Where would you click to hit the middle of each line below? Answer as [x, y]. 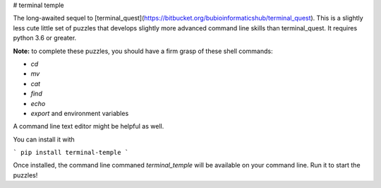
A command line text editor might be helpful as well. [89, 127]
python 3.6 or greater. [45, 38]
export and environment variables [80, 113]
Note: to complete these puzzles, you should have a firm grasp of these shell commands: [143, 51]
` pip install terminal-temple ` [71, 153]
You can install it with [44, 139]
